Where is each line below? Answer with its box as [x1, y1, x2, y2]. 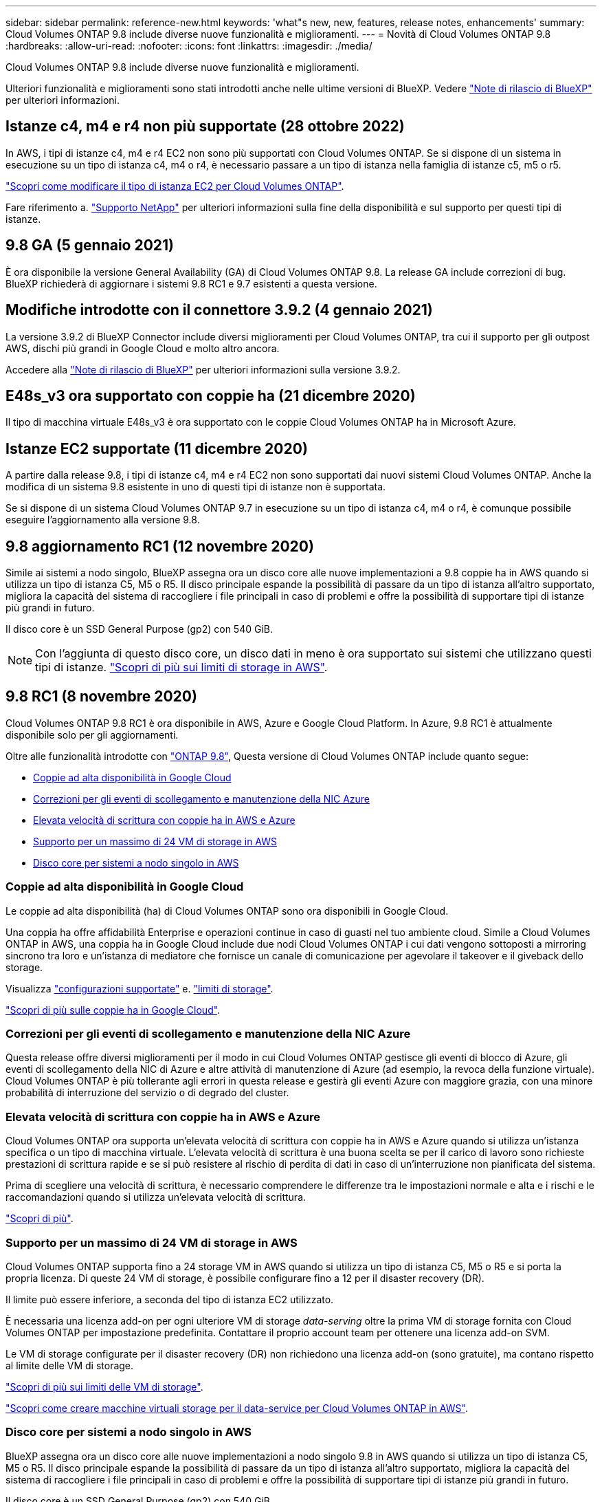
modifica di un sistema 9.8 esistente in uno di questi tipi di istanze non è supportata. [5, 481, 386, 493]
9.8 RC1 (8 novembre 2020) [5, 688, 197, 706]
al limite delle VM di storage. [5, 1359, 134, 1371]
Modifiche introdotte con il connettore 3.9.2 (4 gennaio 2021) [5, 301, 433, 319]
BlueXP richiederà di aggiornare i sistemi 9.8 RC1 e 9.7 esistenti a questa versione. [5, 277, 377, 290]
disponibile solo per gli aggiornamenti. [5, 728, 179, 741]
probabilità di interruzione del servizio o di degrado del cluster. [5, 1087, 289, 1099]
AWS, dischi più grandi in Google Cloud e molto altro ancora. [5, 342, 280, 354]
